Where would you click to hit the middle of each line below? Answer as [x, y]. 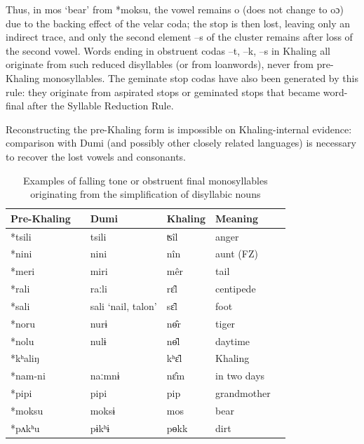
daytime [233, 341]
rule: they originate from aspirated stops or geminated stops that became [163, 92]
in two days [240, 376]
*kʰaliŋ [25, 358]
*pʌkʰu [25, 428]
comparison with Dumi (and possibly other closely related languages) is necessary [181, 143]
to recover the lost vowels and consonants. [96, 156]
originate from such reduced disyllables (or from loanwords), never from [160, 64]
